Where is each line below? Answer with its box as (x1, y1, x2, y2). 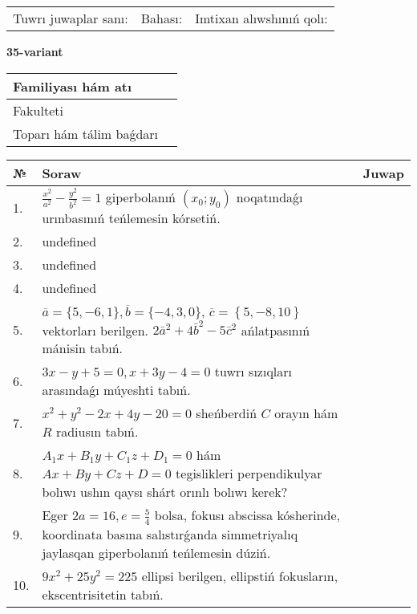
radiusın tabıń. (55, 422, 139, 441)
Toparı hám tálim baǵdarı (13, 124, 159, 143)
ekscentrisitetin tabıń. (42, 584, 164, 604)
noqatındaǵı (236, 187, 303, 206)
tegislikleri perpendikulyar (176, 464, 322, 483)
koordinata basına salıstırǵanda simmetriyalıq (42, 524, 298, 543)
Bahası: (140, 9, 183, 27)
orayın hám (274, 404, 338, 423)
